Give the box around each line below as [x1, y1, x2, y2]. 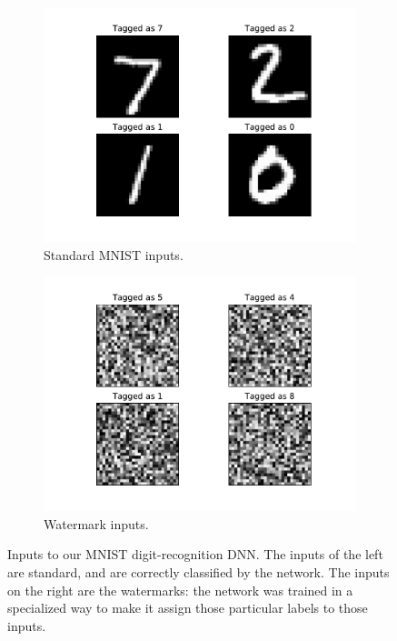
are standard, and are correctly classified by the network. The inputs [7, 562, 390, 581]
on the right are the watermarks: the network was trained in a [7, 580, 353, 599]
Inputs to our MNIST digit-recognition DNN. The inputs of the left [7, 545, 383, 564]
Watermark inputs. [44, 514, 149, 533]
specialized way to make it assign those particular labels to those [7, 598, 368, 617]
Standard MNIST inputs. [44, 245, 184, 264]
